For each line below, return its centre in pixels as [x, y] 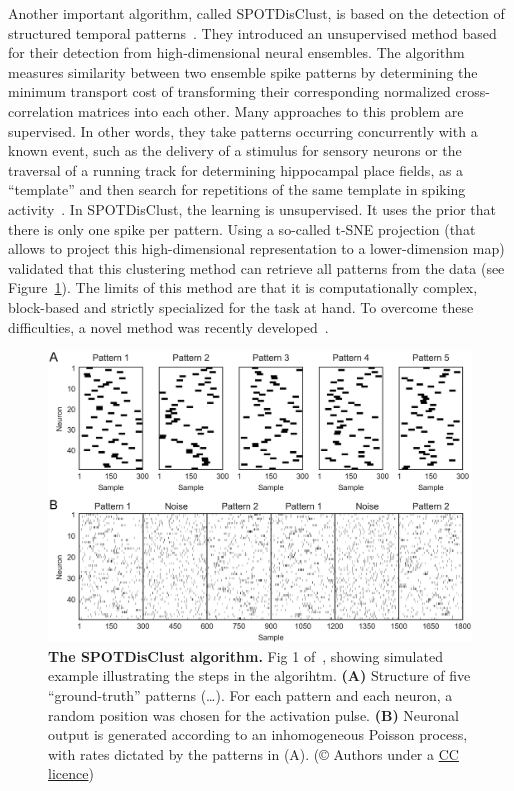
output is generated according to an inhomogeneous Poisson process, [258, 734]
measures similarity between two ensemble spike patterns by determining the [243, 71]
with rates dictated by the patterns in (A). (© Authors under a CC [253, 753]
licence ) [71, 773]
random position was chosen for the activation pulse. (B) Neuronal [253, 714]
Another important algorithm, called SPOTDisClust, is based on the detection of [256, 13]
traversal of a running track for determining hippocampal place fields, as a [236, 169]
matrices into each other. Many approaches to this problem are [271, 110]
